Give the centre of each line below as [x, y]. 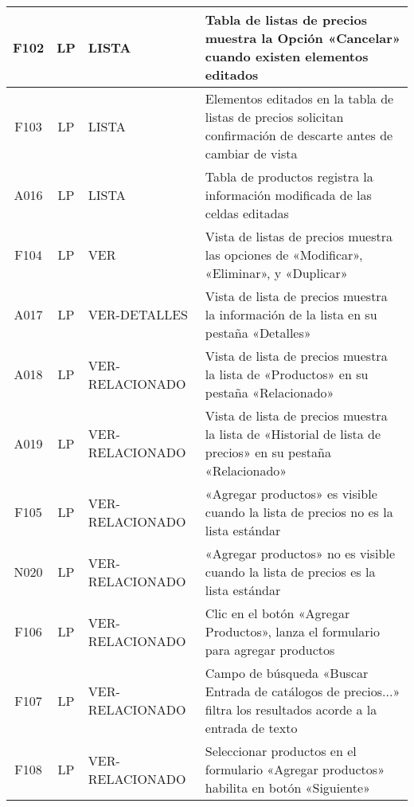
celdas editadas [247, 213]
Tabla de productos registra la [289, 176]
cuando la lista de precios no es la [299, 512]
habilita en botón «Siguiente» [287, 787]
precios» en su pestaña [268, 452]
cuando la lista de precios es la [290, 572]
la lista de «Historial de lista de [293, 434]
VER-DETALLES [138, 314]
